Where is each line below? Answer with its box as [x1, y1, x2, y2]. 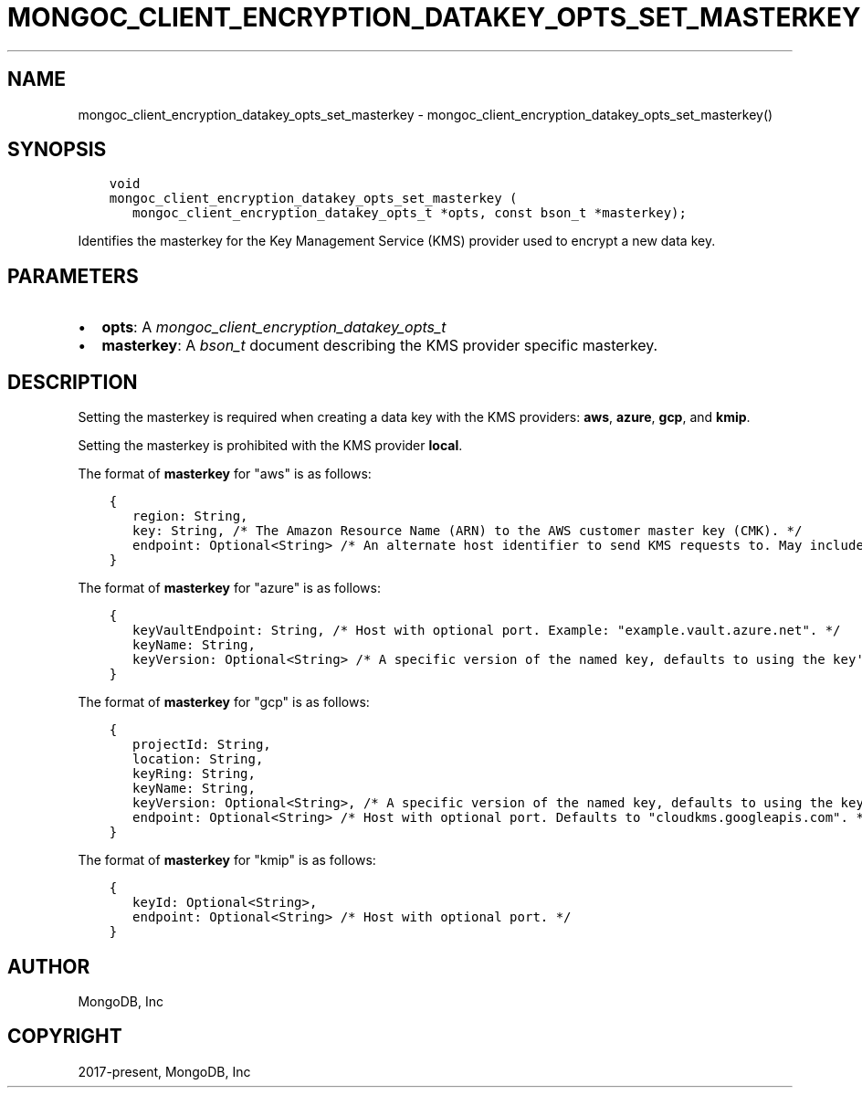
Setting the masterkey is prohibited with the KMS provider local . [78, 437, 463, 454]
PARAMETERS [7, 264, 139, 288]
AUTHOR [7, 954, 90, 978]
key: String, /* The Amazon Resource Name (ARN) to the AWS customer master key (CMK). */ [132, 523, 803, 539]
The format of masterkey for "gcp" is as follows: [78, 694, 370, 711]
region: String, [132, 509, 248, 524]
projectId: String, [132, 737, 271, 753]
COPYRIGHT [7, 1025, 122, 1048]
